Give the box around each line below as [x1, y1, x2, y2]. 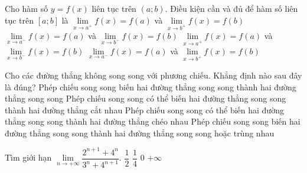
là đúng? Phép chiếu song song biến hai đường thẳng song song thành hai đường [5, 80, 296, 93]
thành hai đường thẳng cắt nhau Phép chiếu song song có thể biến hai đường [5, 103, 284, 116]
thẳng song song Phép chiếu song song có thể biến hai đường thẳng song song [5, 92, 286, 105]
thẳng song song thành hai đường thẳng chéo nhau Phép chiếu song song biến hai [5, 115, 301, 128]
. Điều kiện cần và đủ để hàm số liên [165, 2, 298, 14]
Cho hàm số [5, 2, 48, 14]
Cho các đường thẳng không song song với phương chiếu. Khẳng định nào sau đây [5, 68, 302, 81]
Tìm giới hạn [5, 151, 52, 164]
